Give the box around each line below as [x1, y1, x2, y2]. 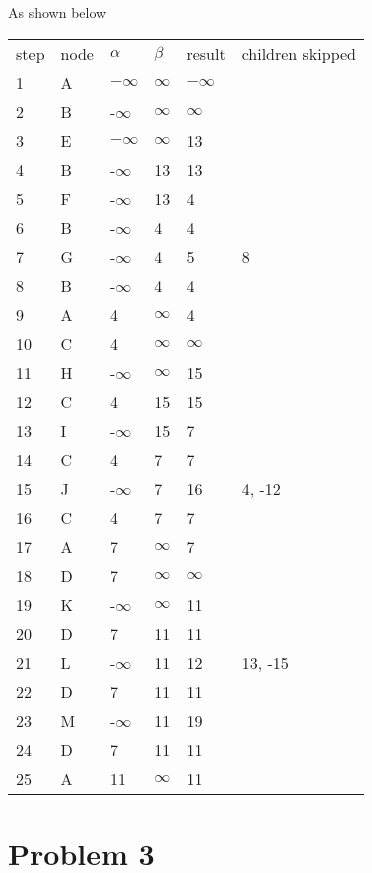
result [186, 41, 226, 65]
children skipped [241, 41, 357, 65]
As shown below [8, 2, 107, 22]
